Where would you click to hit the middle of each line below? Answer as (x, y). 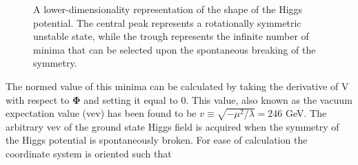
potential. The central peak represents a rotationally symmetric (167, 22)
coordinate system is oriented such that (89, 154)
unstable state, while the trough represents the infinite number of (171, 36)
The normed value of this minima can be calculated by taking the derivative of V (177, 86)
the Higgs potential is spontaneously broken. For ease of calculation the (157, 140)
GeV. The (306, 113)
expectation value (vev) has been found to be (101, 113)
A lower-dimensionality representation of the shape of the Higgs (168, 9)
